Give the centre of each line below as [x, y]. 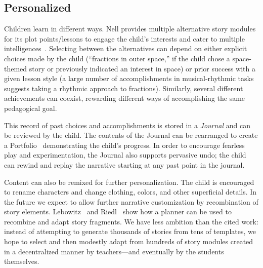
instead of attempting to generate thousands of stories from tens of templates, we [130, 231]
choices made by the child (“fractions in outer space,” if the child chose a [117, 58]
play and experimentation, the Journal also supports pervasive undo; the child [125, 155]
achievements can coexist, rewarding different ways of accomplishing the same [125, 98]
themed [16, 68]
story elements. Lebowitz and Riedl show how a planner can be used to [118, 212]
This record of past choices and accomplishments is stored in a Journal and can [127, 125]
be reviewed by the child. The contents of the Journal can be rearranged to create [131, 135]
